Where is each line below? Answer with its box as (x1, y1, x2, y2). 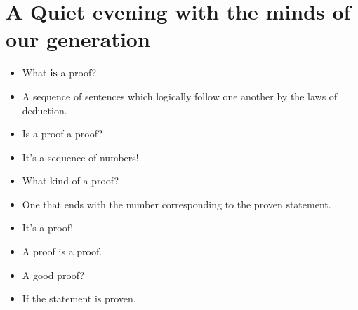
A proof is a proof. (22, 244, 102, 259)
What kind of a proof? (22, 173, 119, 188)
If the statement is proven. (22, 291, 136, 306)
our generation (6, 25, 150, 53)
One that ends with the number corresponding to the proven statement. (22, 196, 331, 211)
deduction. (22, 102, 67, 117)
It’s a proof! (22, 220, 74, 235)
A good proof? (22, 267, 85, 282)
